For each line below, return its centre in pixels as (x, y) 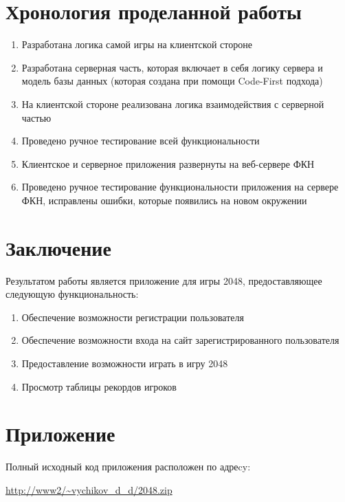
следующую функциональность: (72, 294)
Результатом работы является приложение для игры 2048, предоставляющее (164, 280)
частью (36, 117)
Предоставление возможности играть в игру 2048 (125, 363)
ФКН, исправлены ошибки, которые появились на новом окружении (164, 200)
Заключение (58, 247)
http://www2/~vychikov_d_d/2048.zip (89, 489)
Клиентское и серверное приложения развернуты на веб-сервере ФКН (168, 163)
